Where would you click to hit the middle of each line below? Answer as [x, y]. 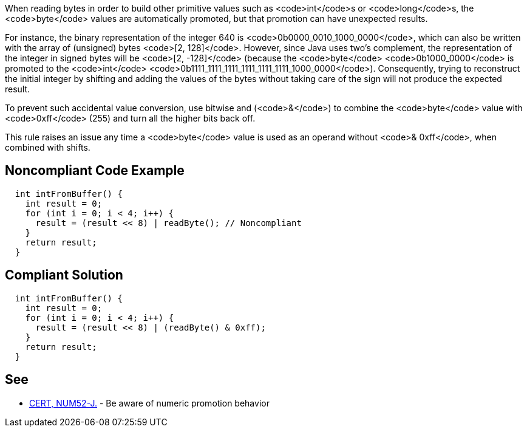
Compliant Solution [64, 275]
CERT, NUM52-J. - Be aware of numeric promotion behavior [149, 403]
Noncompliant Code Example [95, 171]
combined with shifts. [48, 147]
